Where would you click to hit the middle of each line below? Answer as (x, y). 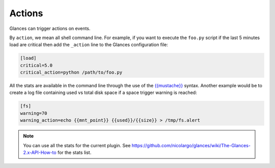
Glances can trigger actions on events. (50, 28)
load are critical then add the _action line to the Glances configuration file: (89, 45)
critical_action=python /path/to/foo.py (71, 73)
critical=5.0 (36, 65)
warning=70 (34, 113)
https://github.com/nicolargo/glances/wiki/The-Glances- (191, 145)
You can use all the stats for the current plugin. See (77, 145)
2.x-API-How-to (40, 153)
